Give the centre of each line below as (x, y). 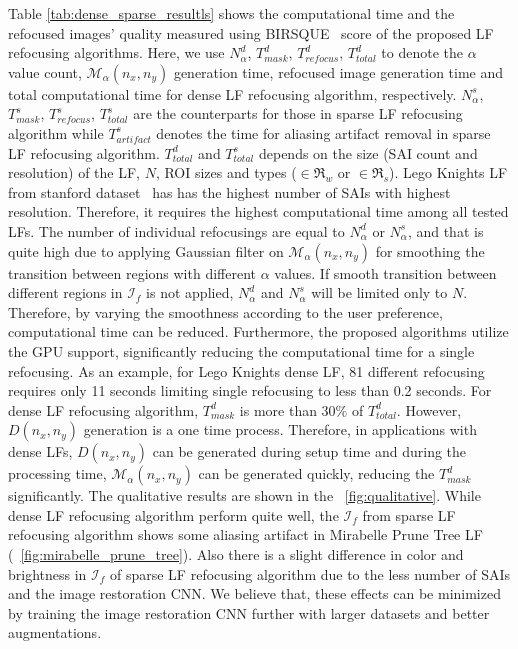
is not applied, (190, 292)
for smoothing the (430, 250)
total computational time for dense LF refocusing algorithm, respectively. (232, 93)
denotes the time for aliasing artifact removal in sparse (323, 132)
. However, (429, 409)
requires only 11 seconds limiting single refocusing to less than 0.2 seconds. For (250, 390)
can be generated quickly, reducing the (316, 473)
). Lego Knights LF (448, 172)
